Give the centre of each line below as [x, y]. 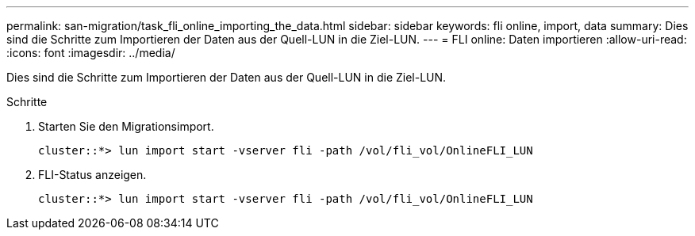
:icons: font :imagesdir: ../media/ [91, 53]
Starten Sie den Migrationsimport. [126, 126]
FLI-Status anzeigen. [92, 175]
